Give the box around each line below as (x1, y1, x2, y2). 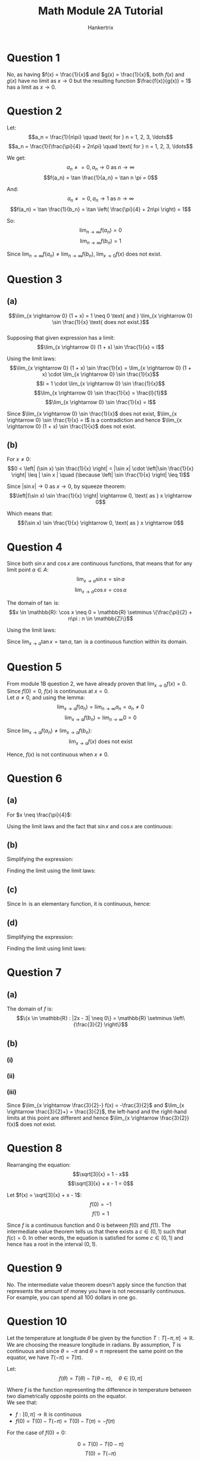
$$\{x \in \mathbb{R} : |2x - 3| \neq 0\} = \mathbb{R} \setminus (16, 1015, 172, 1022)
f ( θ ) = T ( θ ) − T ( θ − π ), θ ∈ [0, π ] (58, 1375, 143, 1382)
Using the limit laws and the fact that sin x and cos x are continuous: (7, 822, 173, 829)
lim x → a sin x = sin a (76, 576, 125, 585)
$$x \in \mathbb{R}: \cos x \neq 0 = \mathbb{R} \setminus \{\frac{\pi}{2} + (8, 608, 193, 616)
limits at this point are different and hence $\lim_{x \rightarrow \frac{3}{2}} (7, 1114, 189, 1121)
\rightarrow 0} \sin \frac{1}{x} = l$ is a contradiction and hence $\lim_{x (7, 416, 182, 424)
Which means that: (7, 510, 53, 517)
